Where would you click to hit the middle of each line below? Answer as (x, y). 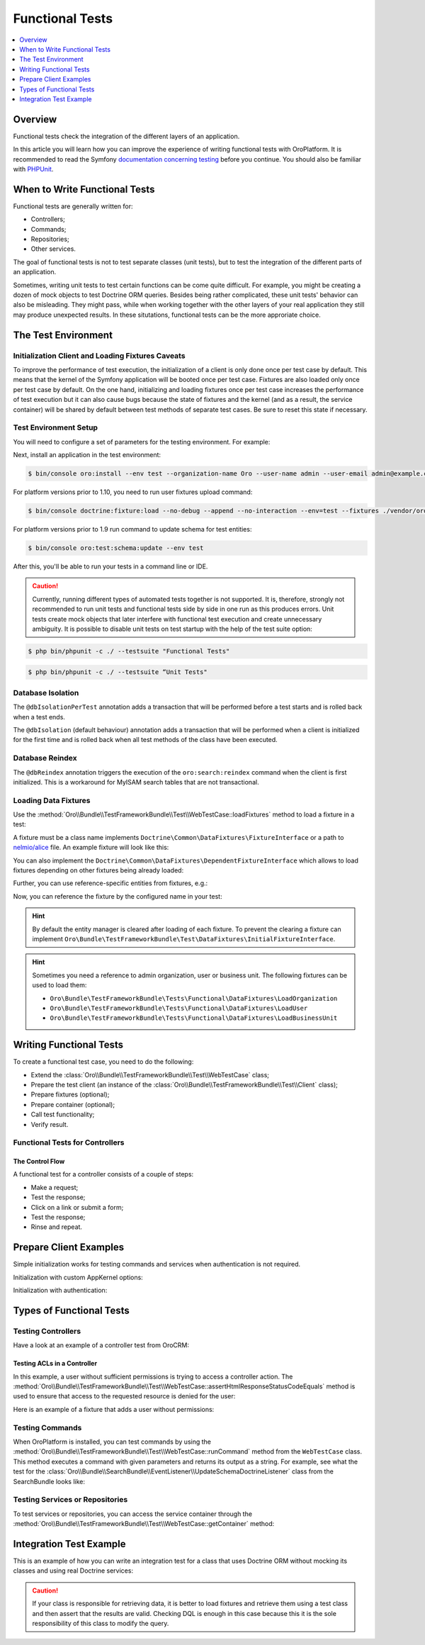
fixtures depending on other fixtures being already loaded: (98, 870)
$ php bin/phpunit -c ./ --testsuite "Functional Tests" (129, 651)
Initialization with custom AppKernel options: (78, 1277)
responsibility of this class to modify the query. (101, 1623)
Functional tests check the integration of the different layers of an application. (126, 136)
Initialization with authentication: (60, 1291)
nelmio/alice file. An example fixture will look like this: (91, 848)
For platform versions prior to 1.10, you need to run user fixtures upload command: (133, 492)
